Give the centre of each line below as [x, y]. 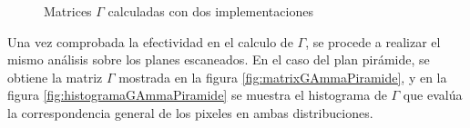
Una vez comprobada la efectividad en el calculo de [150, 41]
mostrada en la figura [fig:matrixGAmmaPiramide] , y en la [283, 77]
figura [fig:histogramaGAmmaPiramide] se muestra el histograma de [197, 95]
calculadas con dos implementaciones [210, 11]
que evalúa [433, 95]
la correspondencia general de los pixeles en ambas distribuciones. [190, 112]
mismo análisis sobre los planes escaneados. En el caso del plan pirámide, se [219, 59]
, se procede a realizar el [373, 41]
